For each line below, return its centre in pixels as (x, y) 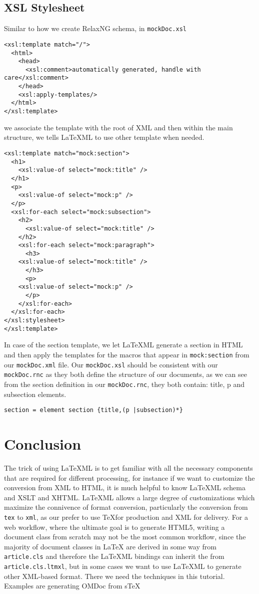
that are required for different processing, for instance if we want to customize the (129, 477)
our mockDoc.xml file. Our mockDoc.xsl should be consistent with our (111, 364)
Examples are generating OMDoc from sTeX (72, 586)
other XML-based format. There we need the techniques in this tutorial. (114, 576)
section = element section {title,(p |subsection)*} (93, 410)
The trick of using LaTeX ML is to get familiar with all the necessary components (128, 467)
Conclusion (43, 444)
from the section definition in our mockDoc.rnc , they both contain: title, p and (124, 384)
